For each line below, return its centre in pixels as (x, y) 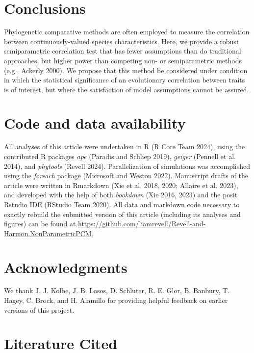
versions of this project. (39, 310)
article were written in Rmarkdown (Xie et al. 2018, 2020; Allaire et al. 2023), (121, 185)
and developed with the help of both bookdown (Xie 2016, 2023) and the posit (121, 195)
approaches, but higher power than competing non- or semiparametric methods (123, 60)
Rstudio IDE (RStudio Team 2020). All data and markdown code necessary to (122, 204)
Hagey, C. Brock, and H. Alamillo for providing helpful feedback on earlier (116, 300)
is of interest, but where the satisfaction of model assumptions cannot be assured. (127, 89)
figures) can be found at (40, 224)
